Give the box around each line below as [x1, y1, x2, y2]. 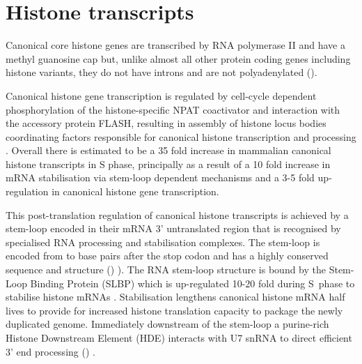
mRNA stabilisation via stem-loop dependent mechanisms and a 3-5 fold [6, 170, 315, 185]
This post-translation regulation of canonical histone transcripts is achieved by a [6, 207, 349, 222]
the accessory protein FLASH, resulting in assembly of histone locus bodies [6, 116, 326, 130]
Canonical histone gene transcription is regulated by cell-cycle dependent [6, 88, 317, 103]
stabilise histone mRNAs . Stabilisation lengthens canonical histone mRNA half [6, 289, 345, 304]
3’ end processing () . [6, 344, 95, 358]
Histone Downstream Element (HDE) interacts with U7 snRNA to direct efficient [6, 331, 352, 344]
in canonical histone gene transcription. [52, 184, 219, 199]
